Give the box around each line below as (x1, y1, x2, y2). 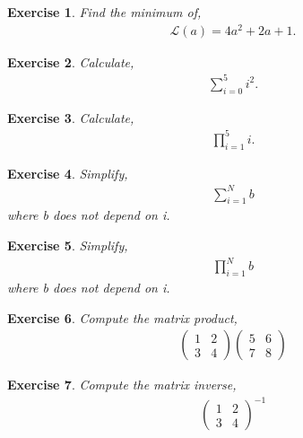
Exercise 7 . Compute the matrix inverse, (7, 375, 237, 394)
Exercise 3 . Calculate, (7, 108, 134, 127)
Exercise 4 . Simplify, (7, 163, 128, 182)
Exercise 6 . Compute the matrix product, (7, 308, 238, 327)
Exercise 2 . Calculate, (7, 52, 134, 71)
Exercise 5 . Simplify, (7, 236, 128, 255)
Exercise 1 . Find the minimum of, (7, 3, 202, 21)
